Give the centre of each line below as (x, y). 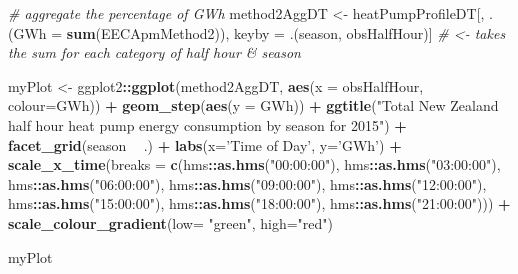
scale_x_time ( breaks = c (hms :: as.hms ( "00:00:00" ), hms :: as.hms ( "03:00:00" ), (254, 164)
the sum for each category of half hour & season (154, 52)
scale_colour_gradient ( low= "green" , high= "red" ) (171, 222)
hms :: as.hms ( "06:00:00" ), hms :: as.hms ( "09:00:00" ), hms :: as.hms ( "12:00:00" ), (247, 183)
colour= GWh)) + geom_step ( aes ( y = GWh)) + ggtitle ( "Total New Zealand (253, 105)
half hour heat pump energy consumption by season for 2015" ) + (207, 124)
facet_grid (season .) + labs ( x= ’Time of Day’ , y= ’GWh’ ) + (205, 144)
